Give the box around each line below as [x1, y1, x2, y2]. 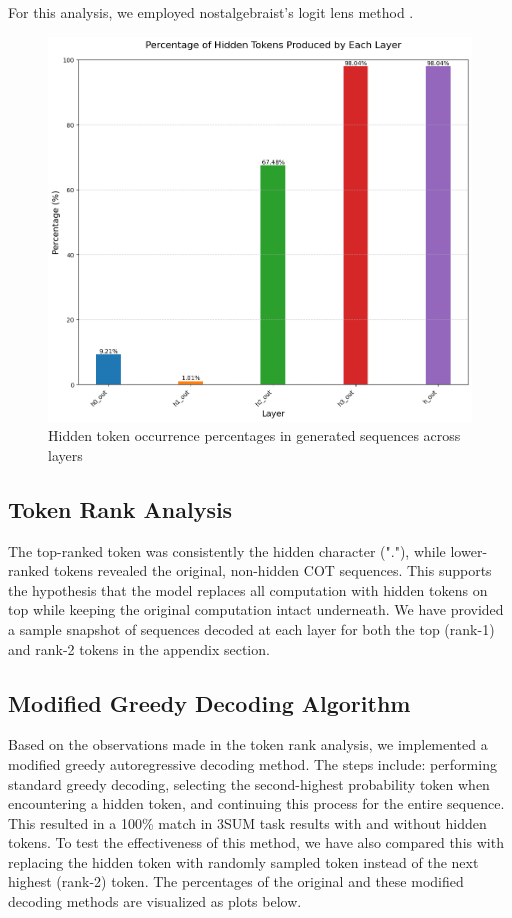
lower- [450, 540, 488, 561]
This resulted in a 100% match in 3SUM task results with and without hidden [8, 812, 487, 833]
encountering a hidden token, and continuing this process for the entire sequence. [8, 793, 505, 814]
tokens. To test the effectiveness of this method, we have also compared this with [8, 832, 504, 853]
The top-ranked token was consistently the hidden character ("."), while [8, 540, 446, 561]
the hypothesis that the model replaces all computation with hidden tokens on [8, 579, 488, 600]
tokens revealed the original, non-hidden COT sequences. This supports [53, 560, 492, 581]
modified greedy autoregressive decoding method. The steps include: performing [8, 753, 497, 774]
